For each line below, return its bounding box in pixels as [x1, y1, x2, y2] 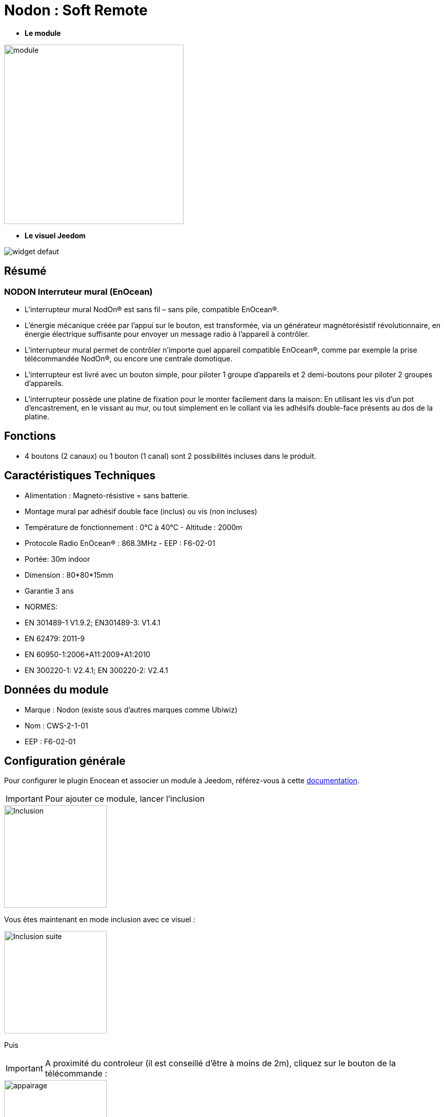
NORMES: [25, 602, 58, 611]
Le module [25, 28, 61, 37]
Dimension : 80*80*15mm [25, 570, 114, 579]
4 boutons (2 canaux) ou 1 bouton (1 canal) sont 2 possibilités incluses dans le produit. [25, 451, 316, 460]
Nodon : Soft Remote [4, 2, 148, 19]
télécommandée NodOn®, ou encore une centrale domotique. [25, 354, 233, 363]
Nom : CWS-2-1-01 [25, 721, 88, 730]
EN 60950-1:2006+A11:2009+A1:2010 [25, 649, 151, 659]
